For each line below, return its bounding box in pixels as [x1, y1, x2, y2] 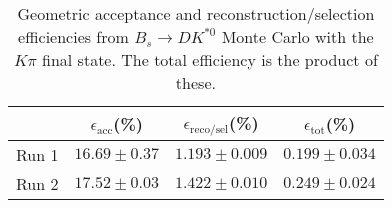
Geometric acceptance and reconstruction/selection [17, 2, 375, 25]
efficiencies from [18, 25, 129, 48]
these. [175, 71, 216, 94]
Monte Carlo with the [221, 25, 374, 48]
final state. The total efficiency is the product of [42, 48, 378, 71]
